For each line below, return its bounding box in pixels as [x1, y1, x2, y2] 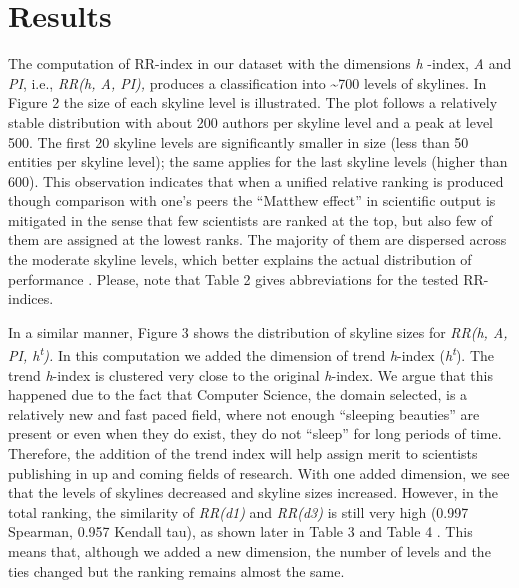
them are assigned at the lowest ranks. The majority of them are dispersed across [8, 229, 507, 250]
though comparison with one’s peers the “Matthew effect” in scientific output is [8, 190, 496, 211]
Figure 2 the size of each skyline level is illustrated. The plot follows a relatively [8, 92, 498, 113]
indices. [8, 288, 54, 309]
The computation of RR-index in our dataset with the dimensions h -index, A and [8, 53, 512, 74]
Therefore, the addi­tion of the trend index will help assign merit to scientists [8, 443, 478, 464]
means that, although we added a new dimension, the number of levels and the [8, 541, 491, 562]
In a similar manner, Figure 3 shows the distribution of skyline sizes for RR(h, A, [8, 321, 508, 342]
